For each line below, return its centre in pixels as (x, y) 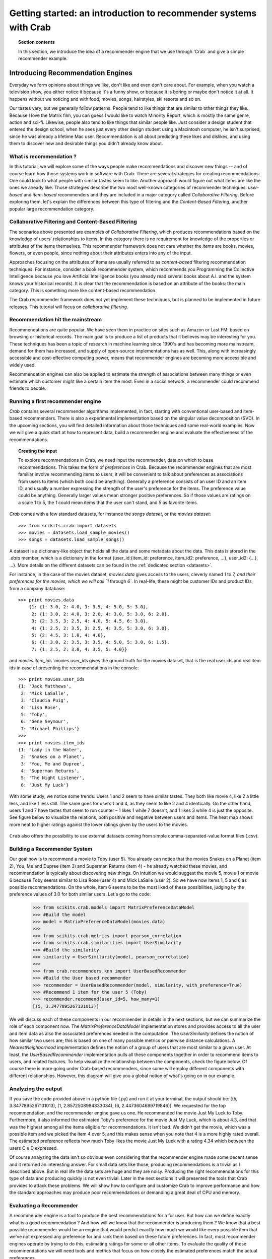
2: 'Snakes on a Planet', (53, 757)
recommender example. (43, 58)
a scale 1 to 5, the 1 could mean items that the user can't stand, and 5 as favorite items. (108, 502)
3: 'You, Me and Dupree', (53, 764)
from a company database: (37, 588)
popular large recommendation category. (52, 208)
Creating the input (38, 451)
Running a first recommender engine (55, 401)
